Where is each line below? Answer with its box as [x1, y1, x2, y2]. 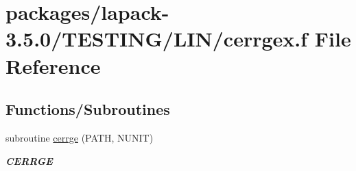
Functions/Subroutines [5, 98, 170, 120]
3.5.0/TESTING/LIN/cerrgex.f [5, 25, 308, 53]
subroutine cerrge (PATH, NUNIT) [5, 130, 154, 144]
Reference [5, 51, 101, 79]
